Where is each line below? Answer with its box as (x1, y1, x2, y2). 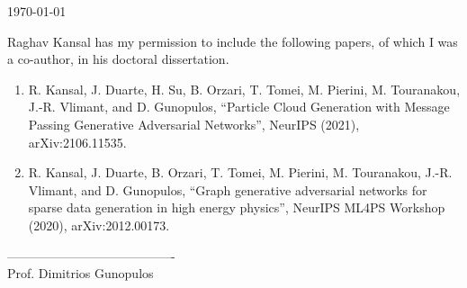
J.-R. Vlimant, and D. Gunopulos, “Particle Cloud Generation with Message (28, 97, 450, 116)
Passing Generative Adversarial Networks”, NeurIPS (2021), (28, 114, 360, 133)
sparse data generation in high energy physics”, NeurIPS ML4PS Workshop (28, 198, 445, 217)
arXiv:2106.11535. (28, 132, 127, 151)
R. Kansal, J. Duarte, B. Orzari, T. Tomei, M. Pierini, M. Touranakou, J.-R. (28, 163, 453, 182)
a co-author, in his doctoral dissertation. (7, 49, 229, 68)
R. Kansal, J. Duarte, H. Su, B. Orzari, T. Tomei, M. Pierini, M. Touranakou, (28, 79, 461, 98)
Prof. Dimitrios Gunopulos (7, 264, 154, 283)
